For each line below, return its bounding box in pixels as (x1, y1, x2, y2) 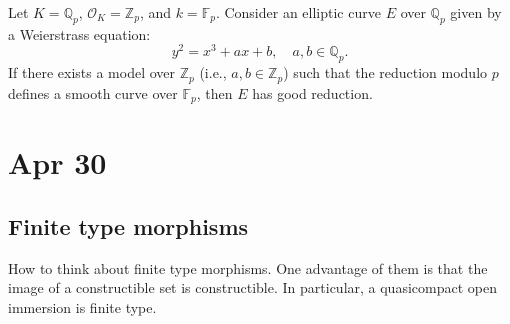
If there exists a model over (8, 62, 176, 83)
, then (196, 82, 233, 103)
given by (450, 2, 502, 22)
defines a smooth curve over (8, 82, 178, 103)
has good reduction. (252, 82, 373, 103)
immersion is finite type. (8, 296, 157, 317)
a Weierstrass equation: (8, 23, 151, 44)
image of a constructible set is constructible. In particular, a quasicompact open (8, 277, 497, 298)
